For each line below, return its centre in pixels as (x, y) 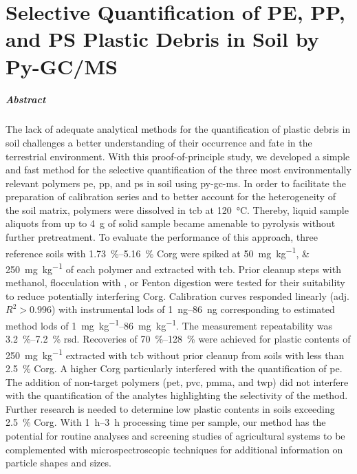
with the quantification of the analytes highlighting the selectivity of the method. (177, 395)
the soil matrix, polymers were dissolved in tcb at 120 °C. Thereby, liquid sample (177, 209)
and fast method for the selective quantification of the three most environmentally (178, 170)
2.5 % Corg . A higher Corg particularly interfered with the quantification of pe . (174, 368)
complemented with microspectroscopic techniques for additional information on (174, 449)
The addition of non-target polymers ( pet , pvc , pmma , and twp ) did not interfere (177, 381)
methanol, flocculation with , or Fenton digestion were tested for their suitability (175, 282)
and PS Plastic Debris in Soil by (162, 39)
